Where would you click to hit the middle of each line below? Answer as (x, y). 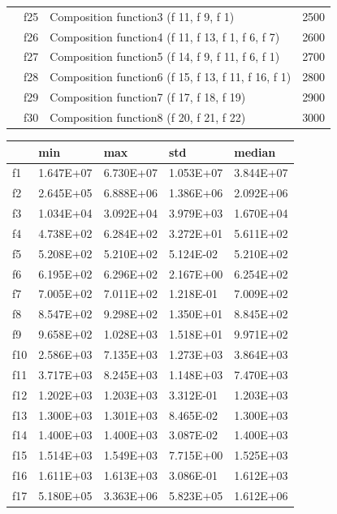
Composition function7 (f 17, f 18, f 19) (148, 97)
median (255, 151)
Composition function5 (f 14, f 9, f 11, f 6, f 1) (165, 56)
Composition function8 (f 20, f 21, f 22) (148, 117)
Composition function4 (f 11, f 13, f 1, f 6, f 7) (165, 36)
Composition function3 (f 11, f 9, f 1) (142, 16)
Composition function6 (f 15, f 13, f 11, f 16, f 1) (171, 77)
